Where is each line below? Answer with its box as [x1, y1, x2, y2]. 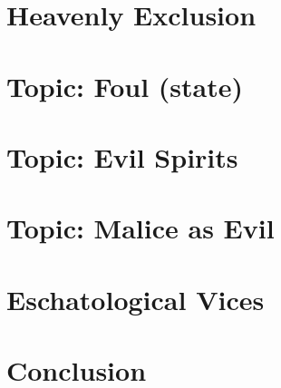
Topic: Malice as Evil [6, 209, 275, 247]
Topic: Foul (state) [6, 67, 244, 104]
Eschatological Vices [6, 280, 265, 317]
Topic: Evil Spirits [6, 138, 238, 175]
